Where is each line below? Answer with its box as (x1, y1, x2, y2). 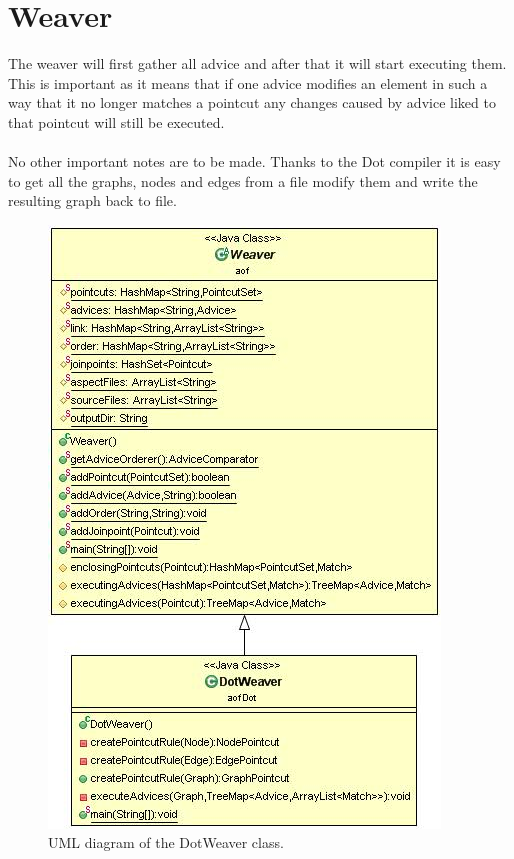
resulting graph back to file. (8, 190, 177, 211)
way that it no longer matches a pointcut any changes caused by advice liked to (8, 92, 496, 113)
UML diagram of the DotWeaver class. (48, 832, 284, 853)
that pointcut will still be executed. (8, 111, 225, 132)
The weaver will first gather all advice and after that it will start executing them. (8, 53, 507, 74)
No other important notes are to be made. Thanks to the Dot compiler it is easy (8, 151, 501, 172)
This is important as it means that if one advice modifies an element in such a (8, 72, 488, 93)
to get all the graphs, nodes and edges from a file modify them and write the (8, 170, 478, 191)
